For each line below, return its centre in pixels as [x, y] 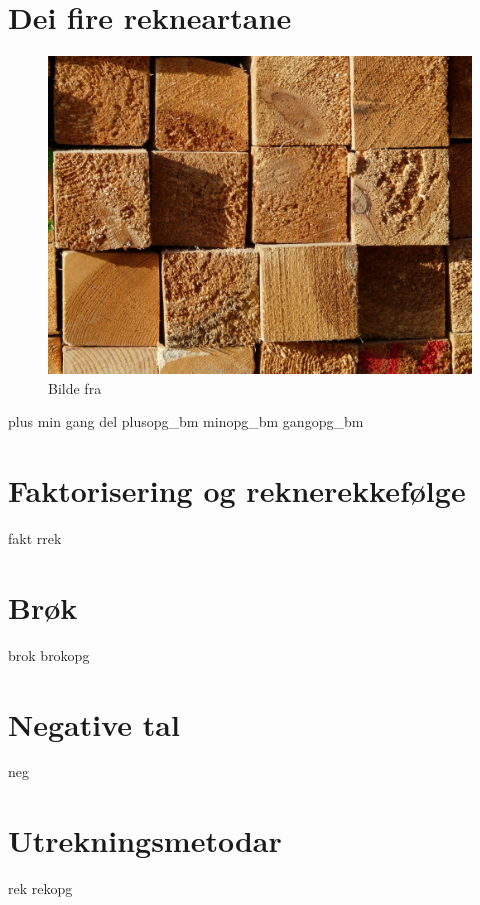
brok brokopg [49, 654]
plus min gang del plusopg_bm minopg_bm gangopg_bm [186, 421]
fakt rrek [35, 538]
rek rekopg [40, 888]
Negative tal [94, 723]
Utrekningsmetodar [145, 840]
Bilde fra [75, 387]
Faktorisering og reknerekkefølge [237, 490]
